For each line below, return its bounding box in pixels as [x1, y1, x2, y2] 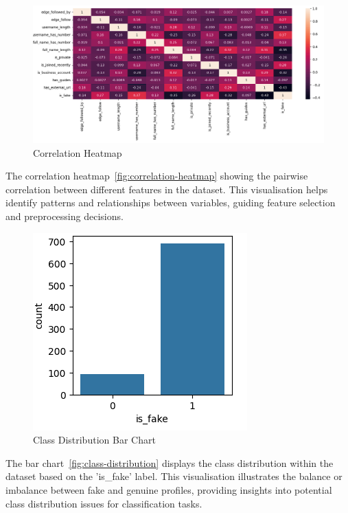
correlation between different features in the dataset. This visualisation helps [5, 182, 328, 196]
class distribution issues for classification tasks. [5, 496, 202, 510]
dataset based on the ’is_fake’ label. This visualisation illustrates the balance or [5, 469, 343, 483]
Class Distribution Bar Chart [33, 433, 156, 447]
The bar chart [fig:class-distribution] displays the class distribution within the [5, 455, 334, 470]
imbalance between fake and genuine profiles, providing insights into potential [5, 482, 332, 496]
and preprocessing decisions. [5, 208, 124, 223]
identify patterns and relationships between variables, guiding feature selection [5, 195, 336, 210]
